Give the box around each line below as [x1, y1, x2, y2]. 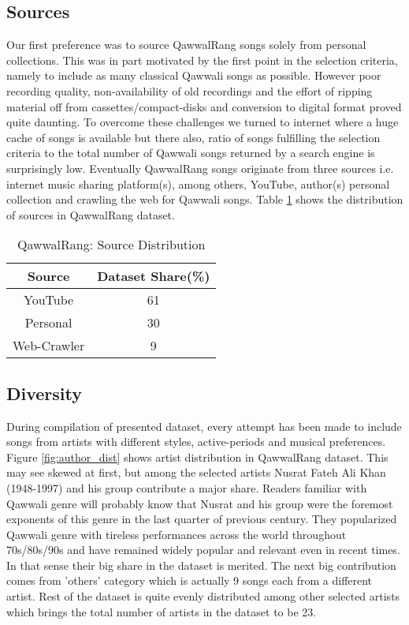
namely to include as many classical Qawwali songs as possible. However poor [6, 67, 381, 84]
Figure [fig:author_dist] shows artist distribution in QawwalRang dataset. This [6, 448, 389, 465]
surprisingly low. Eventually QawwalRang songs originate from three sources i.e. [6, 159, 394, 176]
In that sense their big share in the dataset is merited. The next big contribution [6, 556, 396, 573]
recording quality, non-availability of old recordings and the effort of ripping [6, 82, 373, 99]
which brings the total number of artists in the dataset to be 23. [6, 603, 317, 619]
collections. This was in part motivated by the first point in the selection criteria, [6, 51, 398, 68]
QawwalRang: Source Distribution [17, 235, 206, 254]
